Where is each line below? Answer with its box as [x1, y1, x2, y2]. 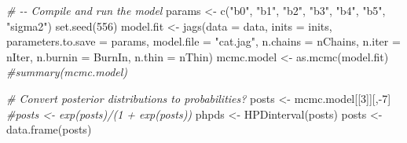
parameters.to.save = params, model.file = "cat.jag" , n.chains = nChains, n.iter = [6, 33, 401, 49]
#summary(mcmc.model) [6, 64, 128, 80]
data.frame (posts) [6, 121, 92, 137]
